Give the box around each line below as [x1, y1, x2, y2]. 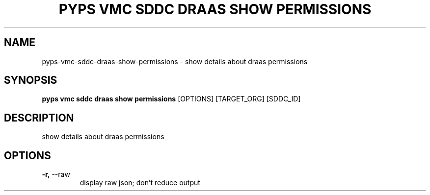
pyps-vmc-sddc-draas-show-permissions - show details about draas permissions [42, 57, 308, 66]
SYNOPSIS [4, 74, 57, 87]
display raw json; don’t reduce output [80, 178, 200, 187]
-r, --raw [42, 170, 70, 179]
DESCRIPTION [4, 111, 74, 124]
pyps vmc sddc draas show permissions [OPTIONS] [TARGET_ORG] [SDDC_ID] [42, 95, 301, 103]
